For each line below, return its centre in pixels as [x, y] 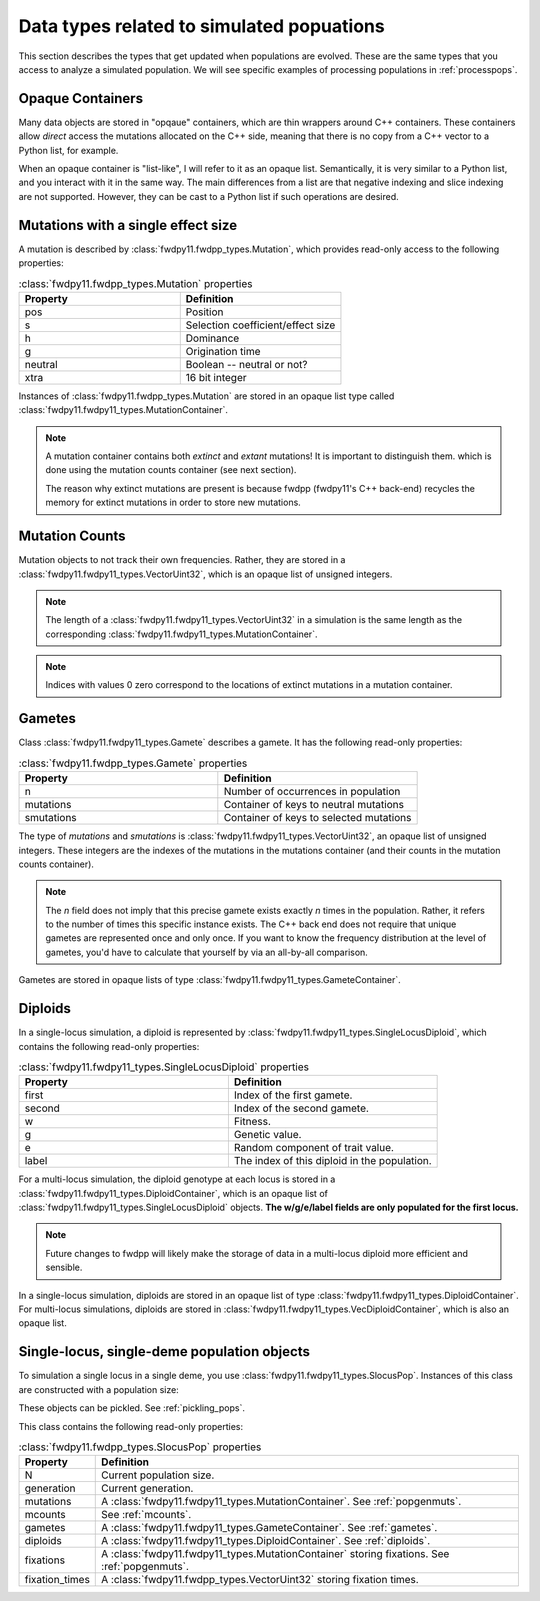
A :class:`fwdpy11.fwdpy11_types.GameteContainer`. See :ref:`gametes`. [269, 1528]
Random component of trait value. [314, 1148]
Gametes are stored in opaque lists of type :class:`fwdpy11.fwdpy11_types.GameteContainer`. [210, 980]
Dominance [212, 338]
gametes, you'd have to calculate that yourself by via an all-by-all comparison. [207, 952]
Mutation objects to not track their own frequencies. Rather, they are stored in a [182, 560]
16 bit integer [216, 377]
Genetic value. [267, 1135]
